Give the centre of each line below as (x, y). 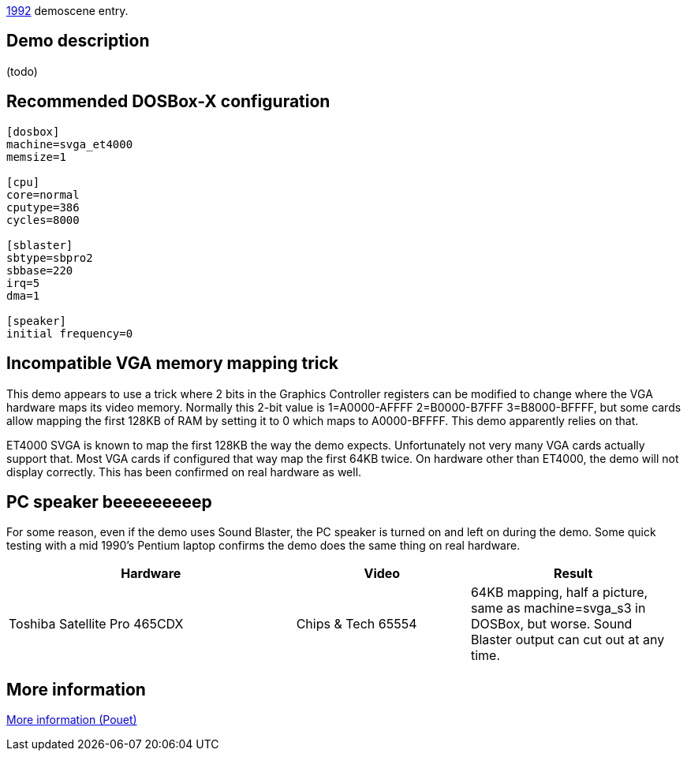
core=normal (43, 194)
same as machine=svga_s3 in (558, 608)
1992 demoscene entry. (67, 11)
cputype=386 (43, 207)
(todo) (22, 71)
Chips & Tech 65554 (357, 624)
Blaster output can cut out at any (568, 640)
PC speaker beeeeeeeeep (109, 502)
